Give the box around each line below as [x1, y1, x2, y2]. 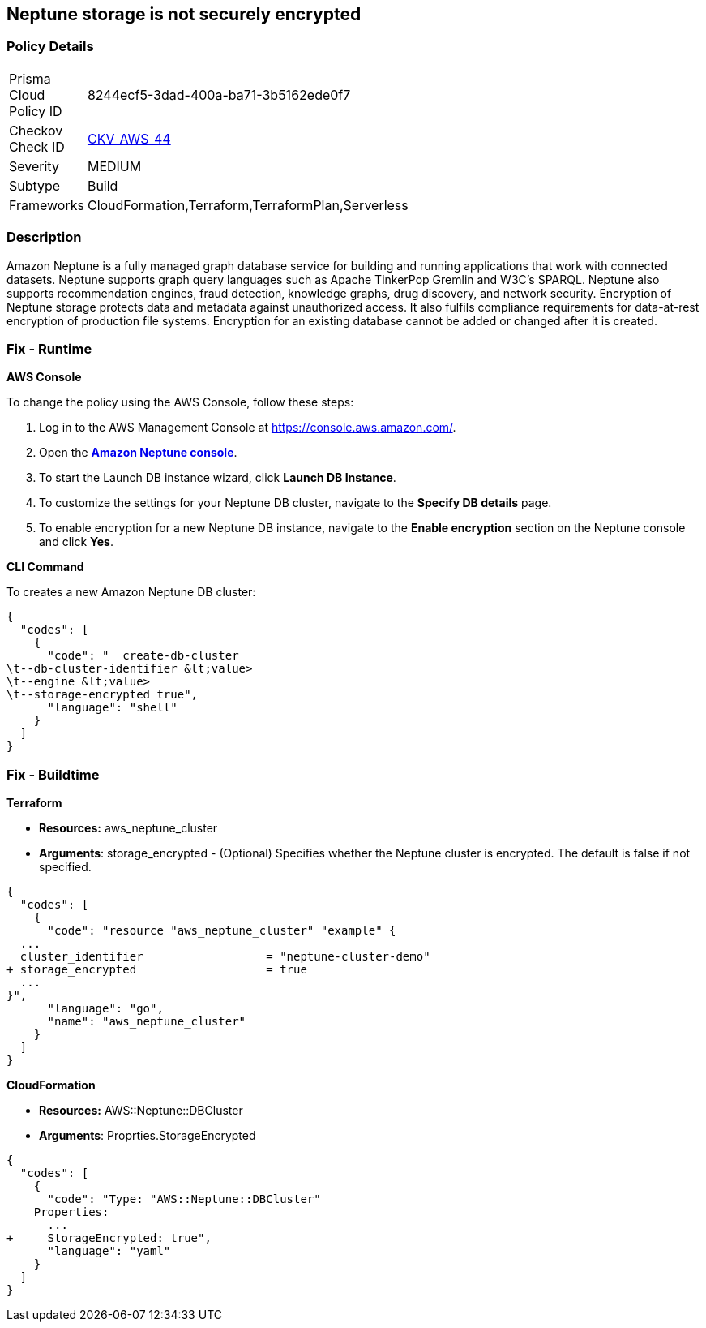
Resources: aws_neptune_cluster [39, 821, 218, 836]
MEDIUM [87, 157, 142, 174]
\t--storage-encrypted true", [6, 688, 199, 702]
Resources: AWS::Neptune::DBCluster [39, 1103, 243, 1118]
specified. [39, 860, 92, 875]
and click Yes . [39, 535, 113, 549]
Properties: [33, 1206, 109, 1219]
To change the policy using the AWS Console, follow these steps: [6, 395, 354, 410]
